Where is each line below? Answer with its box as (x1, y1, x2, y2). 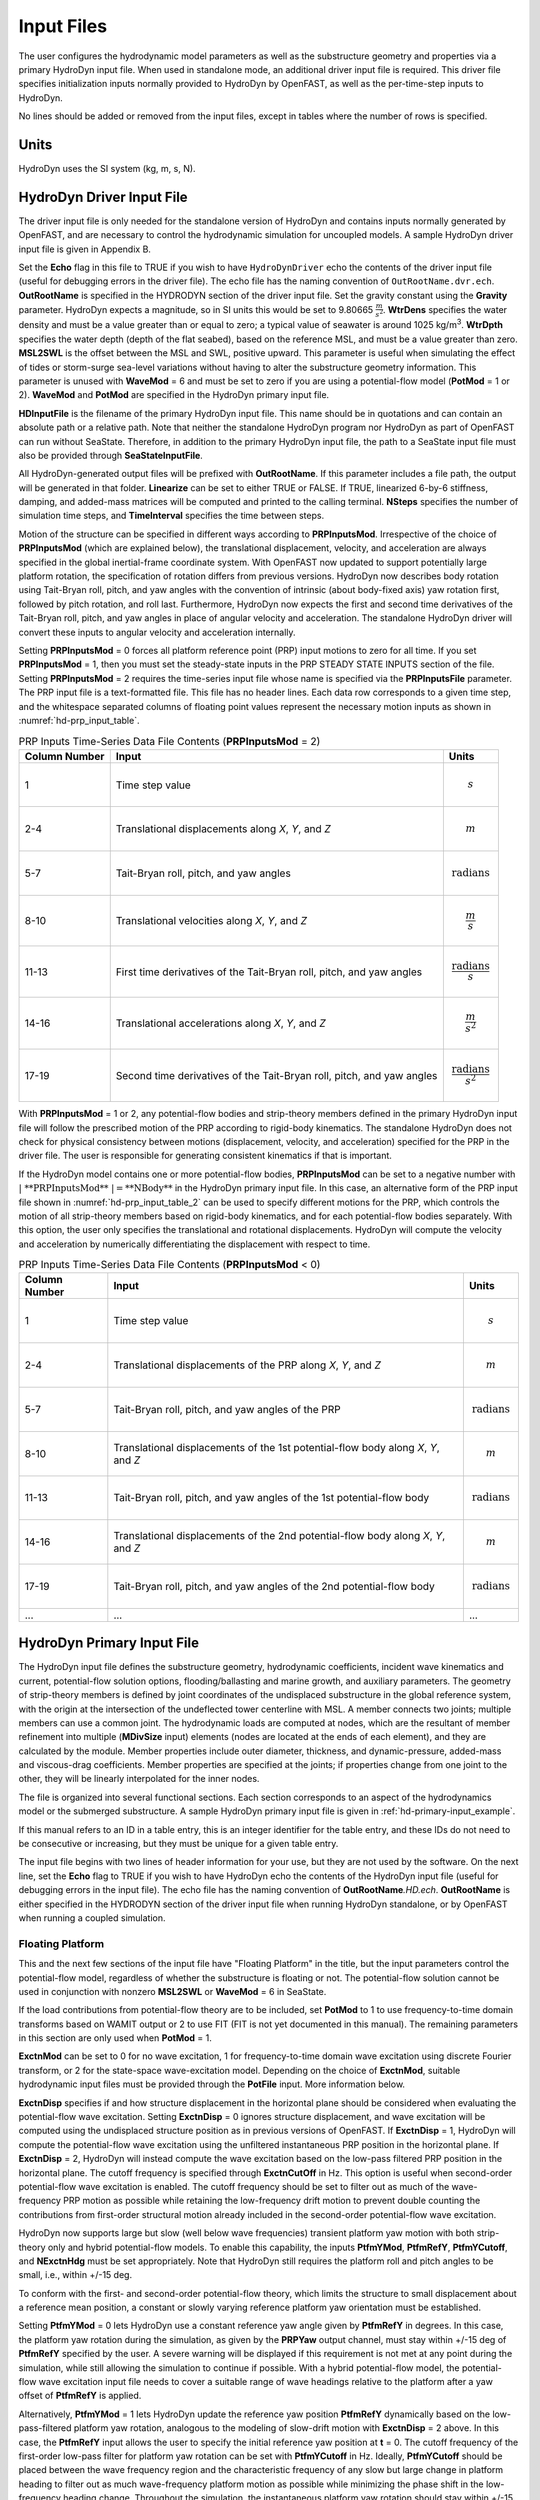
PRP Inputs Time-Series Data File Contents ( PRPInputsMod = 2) (18, 734, 321, 748)
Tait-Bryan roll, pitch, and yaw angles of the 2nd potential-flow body (113, 1579, 435, 1593)
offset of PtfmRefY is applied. (18, 2390, 142, 2402)
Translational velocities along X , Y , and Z (115, 914, 307, 928)
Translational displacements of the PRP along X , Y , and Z (113, 1358, 382, 1372)
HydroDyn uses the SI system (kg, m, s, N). (18, 163, 196, 175)
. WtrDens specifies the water (382, 303, 508, 315)
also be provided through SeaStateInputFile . (18, 449, 204, 461)
